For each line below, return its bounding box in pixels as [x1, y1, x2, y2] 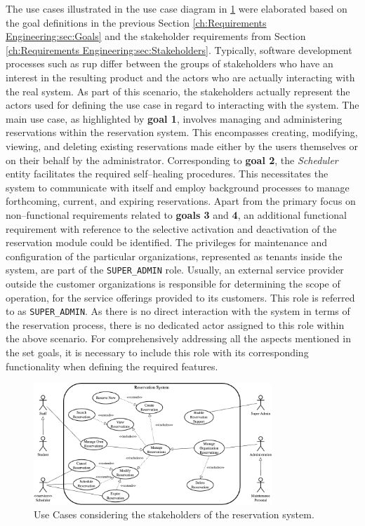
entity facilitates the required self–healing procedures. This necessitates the [6, 166, 328, 181]
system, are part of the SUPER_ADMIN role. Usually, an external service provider [6, 262, 344, 277]
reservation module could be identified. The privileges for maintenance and [6, 235, 328, 250]
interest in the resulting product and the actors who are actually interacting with [6, 69, 355, 84]
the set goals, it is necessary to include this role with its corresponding [6, 344, 309, 359]
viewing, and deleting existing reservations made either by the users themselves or [6, 138, 358, 153]
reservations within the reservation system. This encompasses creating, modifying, [6, 125, 358, 140]
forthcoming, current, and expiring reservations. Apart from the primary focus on [6, 194, 356, 208]
